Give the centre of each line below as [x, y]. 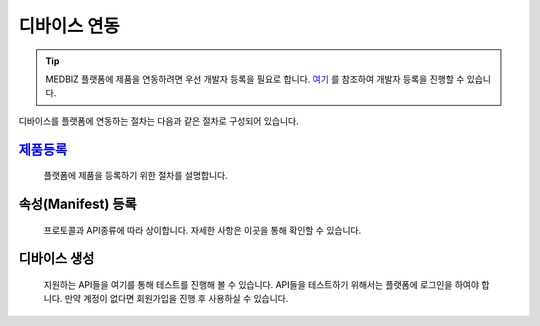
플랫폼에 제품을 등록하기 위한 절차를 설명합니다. [136, 176]
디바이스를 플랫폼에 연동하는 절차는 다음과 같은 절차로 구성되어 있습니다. [158, 121]
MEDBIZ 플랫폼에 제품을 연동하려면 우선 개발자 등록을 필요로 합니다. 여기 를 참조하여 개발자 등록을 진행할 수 [255, 79]
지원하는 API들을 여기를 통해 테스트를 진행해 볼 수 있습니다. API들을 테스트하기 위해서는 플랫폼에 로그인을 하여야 [261, 284]
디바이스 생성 [56, 258]
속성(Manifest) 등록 [77, 203]
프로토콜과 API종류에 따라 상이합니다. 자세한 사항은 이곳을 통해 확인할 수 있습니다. [202, 230]
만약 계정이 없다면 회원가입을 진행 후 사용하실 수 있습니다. [176, 299]
